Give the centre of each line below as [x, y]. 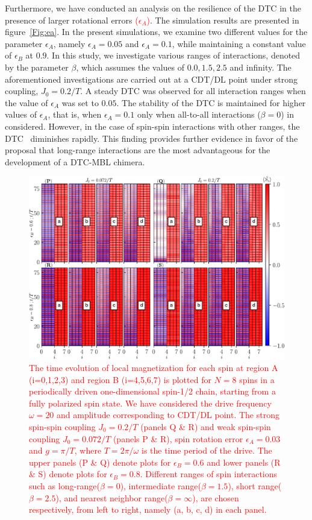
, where [88, 450]
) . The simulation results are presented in [223, 20]
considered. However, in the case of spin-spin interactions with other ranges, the [152, 126]
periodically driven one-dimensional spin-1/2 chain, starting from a [152, 391]
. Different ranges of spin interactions [209, 474]
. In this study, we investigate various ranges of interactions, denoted [173, 55]
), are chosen [216, 497]
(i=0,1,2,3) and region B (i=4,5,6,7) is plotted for [120, 379]
